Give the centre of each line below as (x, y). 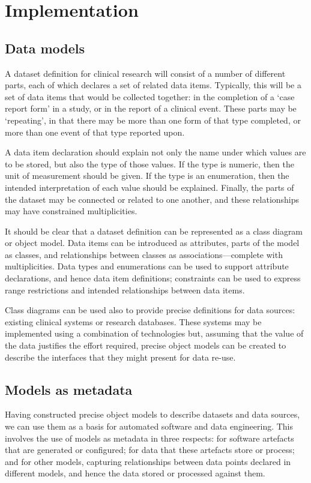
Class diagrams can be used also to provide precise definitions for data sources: (150, 310)
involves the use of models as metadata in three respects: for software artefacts (149, 438)
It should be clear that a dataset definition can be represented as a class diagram (154, 231)
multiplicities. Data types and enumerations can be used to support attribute (147, 266)
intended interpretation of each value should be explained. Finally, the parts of (149, 187)
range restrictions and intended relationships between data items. (125, 289)
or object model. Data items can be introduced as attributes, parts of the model (152, 243)
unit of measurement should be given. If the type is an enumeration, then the (147, 175)
